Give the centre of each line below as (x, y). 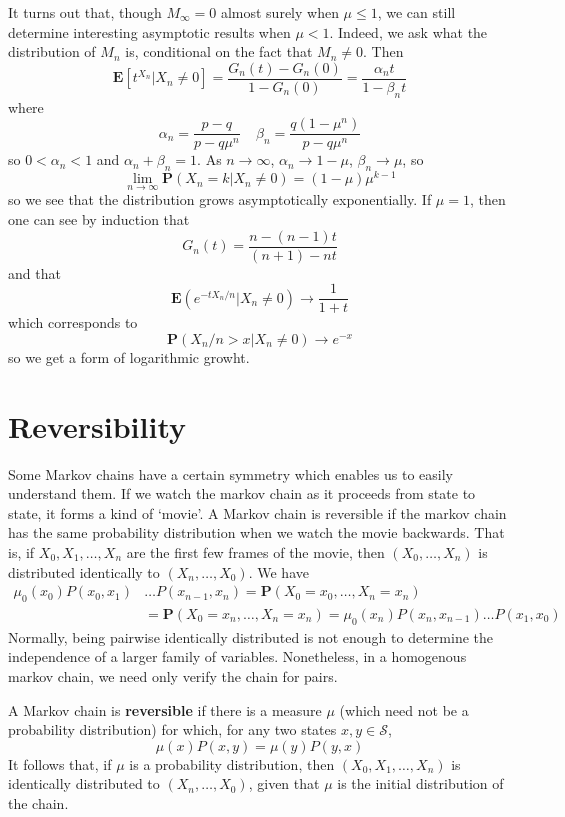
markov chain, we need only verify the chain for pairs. (173, 676)
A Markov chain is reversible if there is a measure (165, 709)
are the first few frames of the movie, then (255, 551)
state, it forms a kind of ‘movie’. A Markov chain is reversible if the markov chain (257, 512)
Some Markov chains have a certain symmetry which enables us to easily (230, 473)
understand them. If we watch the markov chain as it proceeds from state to (242, 493)
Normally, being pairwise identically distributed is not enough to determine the (250, 636)
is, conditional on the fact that (219, 51)
